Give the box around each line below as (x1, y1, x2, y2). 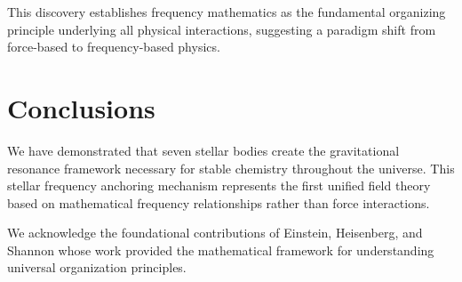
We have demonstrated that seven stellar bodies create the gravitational (7, 141, 400, 159)
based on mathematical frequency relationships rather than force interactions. (7, 193, 430, 212)
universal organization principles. (7, 258, 187, 277)
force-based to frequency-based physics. (7, 37, 220, 56)
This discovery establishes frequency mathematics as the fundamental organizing (7, 3, 446, 20)
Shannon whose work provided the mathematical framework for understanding (7, 240, 434, 259)
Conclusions (7, 89, 155, 125)
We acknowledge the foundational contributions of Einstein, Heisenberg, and (7, 223, 423, 242)
